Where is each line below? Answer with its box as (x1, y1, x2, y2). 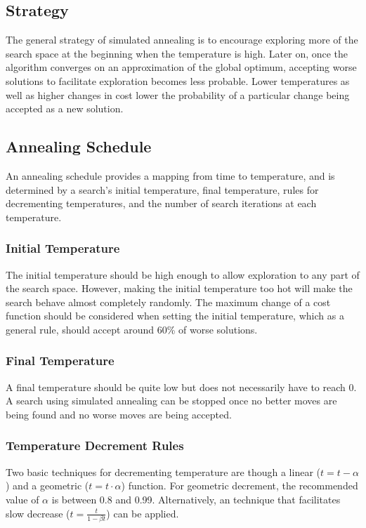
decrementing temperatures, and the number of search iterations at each (6, 196, 317, 211)
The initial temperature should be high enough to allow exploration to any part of (6, 267, 360, 282)
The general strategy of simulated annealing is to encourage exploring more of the (6, 32, 358, 47)
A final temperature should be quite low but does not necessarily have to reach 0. (6, 379, 357, 394)
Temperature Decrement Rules (6, 437, 184, 454)
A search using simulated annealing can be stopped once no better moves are (6, 393, 337, 408)
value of (6, 491, 39, 506)
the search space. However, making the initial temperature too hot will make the (6, 281, 353, 296)
